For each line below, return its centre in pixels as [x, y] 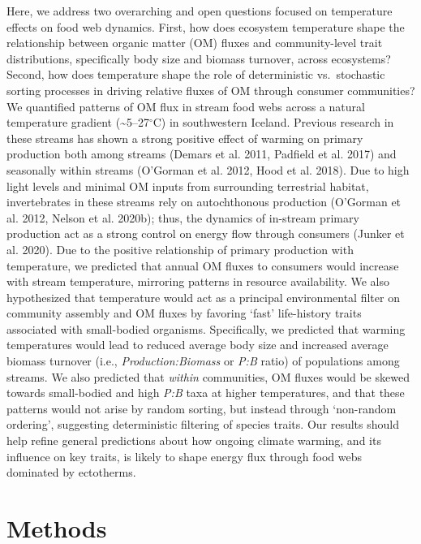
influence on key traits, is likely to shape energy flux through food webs [184, 456]
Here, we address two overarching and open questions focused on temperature [200, 11]
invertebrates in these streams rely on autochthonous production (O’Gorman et [204, 202]
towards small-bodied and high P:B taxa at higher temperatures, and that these [206, 393]
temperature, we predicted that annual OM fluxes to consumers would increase [203, 265]
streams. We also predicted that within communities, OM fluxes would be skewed [208, 376]
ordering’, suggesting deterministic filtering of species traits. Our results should [203, 424]
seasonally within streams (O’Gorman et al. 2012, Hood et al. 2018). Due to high [208, 169]
